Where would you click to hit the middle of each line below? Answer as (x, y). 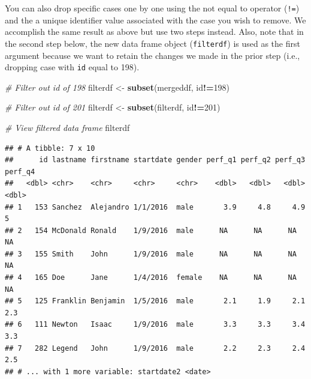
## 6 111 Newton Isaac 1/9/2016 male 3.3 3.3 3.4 (155, 325)
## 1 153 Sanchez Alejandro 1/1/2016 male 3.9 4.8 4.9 (155, 207)
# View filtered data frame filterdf (67, 127)
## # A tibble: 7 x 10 (50, 148)
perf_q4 (20, 171)
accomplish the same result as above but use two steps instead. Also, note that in (154, 32)
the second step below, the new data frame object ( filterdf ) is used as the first (153, 43)
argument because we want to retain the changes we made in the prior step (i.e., (153, 55)
